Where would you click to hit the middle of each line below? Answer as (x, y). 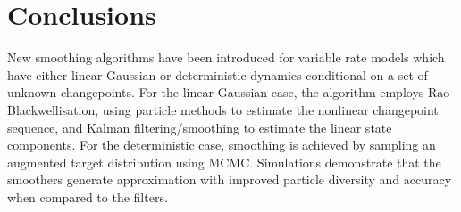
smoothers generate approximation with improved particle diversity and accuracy (230, 179)
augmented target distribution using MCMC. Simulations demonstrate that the (224, 162)
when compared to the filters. (88, 196)
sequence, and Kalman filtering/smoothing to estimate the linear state (200, 127)
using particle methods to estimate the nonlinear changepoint (270, 109)
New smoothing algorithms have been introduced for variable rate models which (226, 57)
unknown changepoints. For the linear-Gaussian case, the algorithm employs (216, 92)
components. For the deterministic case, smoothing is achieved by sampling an (222, 145)
